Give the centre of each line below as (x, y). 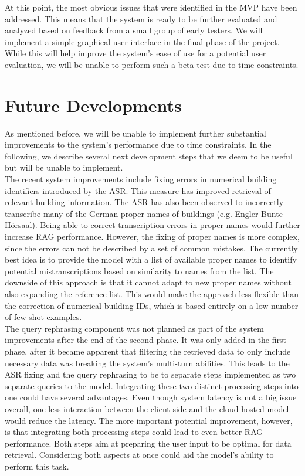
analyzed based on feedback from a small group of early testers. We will (134, 30)
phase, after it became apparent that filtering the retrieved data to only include (148, 351)
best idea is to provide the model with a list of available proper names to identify (151, 259)
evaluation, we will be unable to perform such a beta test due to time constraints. (152, 64)
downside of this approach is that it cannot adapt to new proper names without (148, 282)
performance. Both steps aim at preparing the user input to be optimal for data (148, 443)
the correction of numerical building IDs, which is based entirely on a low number (152, 305)
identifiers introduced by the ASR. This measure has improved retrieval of (138, 190)
